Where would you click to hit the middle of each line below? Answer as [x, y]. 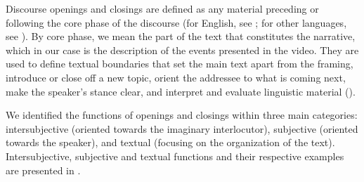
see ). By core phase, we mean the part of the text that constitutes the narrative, [181, 36]
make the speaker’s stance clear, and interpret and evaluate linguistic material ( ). [181, 91]
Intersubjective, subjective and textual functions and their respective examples [175, 156]
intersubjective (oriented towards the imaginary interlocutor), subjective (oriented [182, 128]
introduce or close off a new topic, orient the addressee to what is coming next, [176, 77]
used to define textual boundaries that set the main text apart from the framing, [180, 64]
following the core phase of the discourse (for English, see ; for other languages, [176, 22]
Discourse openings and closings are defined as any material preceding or [162, 8]
